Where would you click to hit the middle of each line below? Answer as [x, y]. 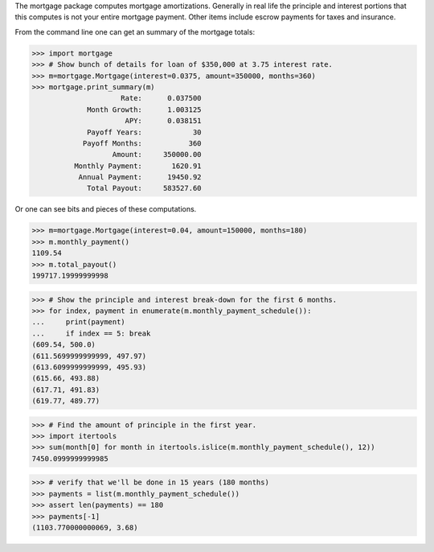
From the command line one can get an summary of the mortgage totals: [135, 31]
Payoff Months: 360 [142, 143]
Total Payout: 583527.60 [144, 188]
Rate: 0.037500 [161, 98]
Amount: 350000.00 [157, 154]
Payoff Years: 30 [144, 132]
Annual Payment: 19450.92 [140, 177]
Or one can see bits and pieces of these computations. [106, 209]
